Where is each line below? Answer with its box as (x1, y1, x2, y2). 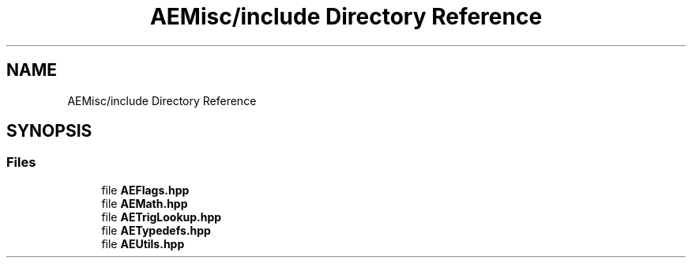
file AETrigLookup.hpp (101, 209, 222, 224)
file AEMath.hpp (101, 196, 188, 210)
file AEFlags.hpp (101, 183, 190, 197)
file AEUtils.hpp (101, 236, 185, 251)
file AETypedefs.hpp (101, 223, 211, 237)
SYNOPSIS (6, 121, 92, 141)
